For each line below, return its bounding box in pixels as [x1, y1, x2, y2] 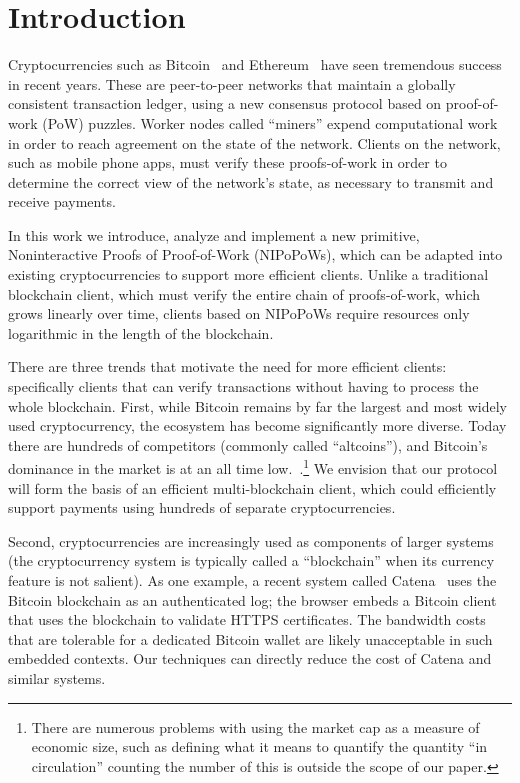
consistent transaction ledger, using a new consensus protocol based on [8, 93, 442, 114]
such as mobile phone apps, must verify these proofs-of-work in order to [8, 152, 447, 173]
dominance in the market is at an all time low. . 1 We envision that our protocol [8, 455, 498, 479]
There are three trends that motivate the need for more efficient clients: [8, 356, 447, 377]
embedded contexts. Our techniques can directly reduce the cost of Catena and [8, 648, 492, 669]
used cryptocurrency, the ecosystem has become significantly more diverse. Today [8, 415, 507, 436]
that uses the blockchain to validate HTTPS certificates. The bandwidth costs [8, 609, 486, 630]
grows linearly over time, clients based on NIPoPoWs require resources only [8, 303, 470, 324]
